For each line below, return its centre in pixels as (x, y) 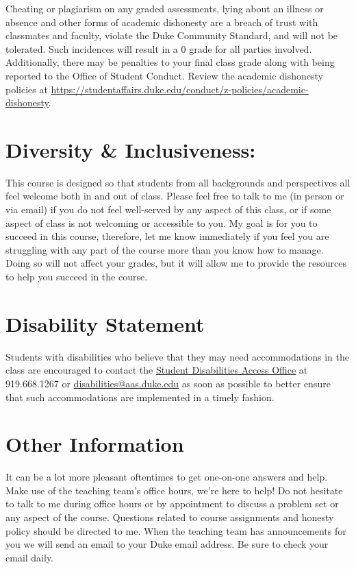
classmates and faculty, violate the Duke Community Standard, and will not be (172, 35)
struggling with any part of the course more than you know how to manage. (165, 249)
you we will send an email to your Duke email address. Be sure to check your (167, 544)
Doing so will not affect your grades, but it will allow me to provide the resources (176, 263)
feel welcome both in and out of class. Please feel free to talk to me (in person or (175, 196)
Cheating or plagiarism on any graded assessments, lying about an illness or (165, 8)
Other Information (95, 444)
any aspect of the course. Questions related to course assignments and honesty (170, 517)
